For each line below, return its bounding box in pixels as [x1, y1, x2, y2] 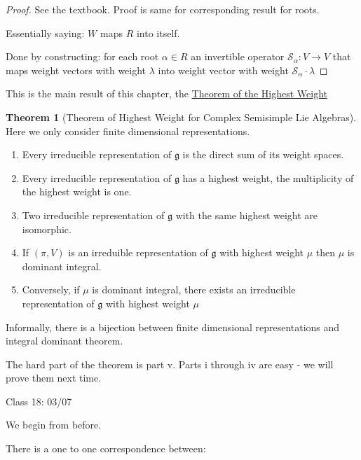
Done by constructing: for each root [6, 49, 159, 64]
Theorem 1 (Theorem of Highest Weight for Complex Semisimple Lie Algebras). [6, 109, 357, 124]
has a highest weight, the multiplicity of [182, 170, 354, 185]
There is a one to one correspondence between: [6, 441, 206, 456]
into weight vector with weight [158, 62, 289, 77]
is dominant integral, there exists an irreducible [92, 282, 296, 297]
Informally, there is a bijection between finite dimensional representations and [6, 319, 340, 334]
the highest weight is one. [22, 184, 132, 199]
